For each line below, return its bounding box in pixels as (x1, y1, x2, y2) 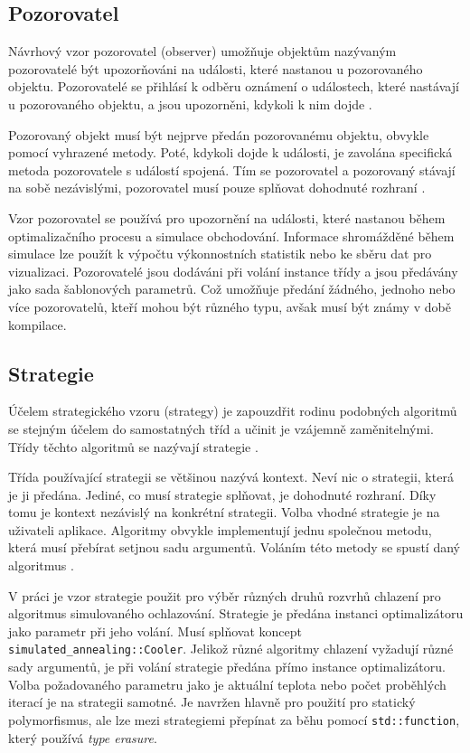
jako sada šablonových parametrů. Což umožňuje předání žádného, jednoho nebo (8, 279, 456, 298)
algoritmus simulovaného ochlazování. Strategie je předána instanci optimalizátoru (8, 604, 464, 623)
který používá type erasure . (8, 728, 157, 747)
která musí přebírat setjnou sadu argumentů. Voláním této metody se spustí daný (8, 538, 460, 557)
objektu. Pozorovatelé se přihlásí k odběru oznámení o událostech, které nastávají (8, 77, 459, 96)
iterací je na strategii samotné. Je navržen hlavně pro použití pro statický (8, 692, 416, 711)
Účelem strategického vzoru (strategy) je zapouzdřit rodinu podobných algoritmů (8, 401, 457, 420)
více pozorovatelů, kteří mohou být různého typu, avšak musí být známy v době (8, 296, 451, 315)
